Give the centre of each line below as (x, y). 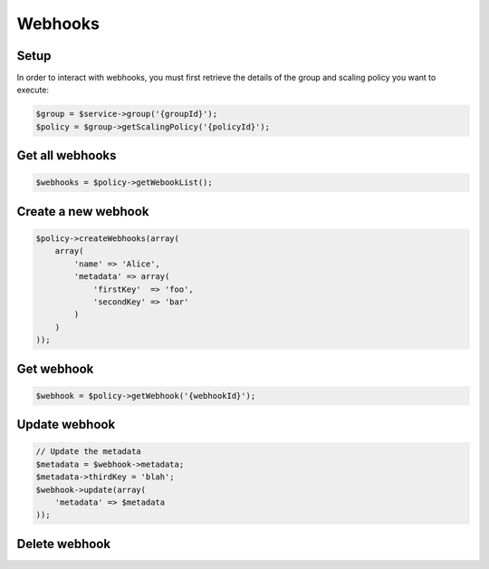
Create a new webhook (83, 212)
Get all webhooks (67, 155)
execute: (33, 90)
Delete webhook (64, 544)
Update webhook (66, 424)
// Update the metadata (89, 452)
